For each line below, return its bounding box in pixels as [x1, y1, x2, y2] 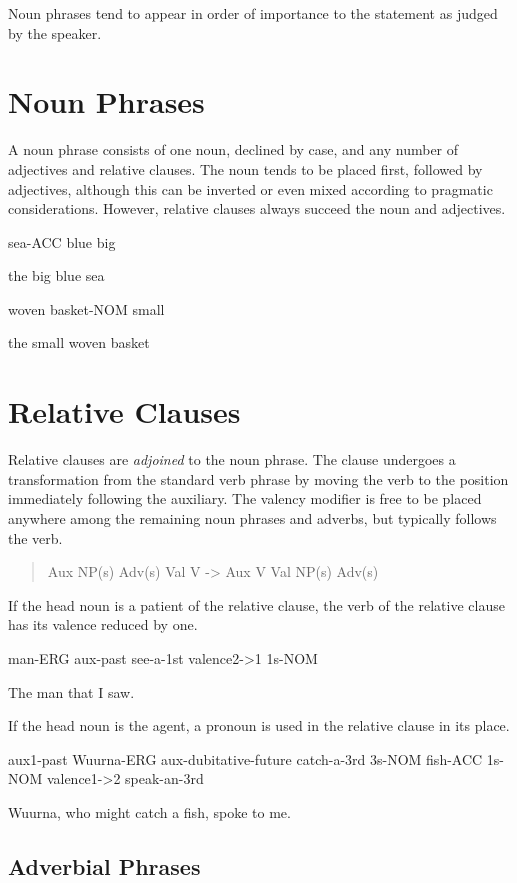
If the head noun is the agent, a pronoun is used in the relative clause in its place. [8, 715, 510, 736]
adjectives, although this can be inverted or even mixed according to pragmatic [8, 178, 493, 199]
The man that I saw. [8, 681, 135, 702]
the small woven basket [8, 332, 150, 353]
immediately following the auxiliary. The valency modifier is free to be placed [8, 488, 482, 509]
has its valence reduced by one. [8, 614, 198, 635]
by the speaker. [8, 22, 102, 43]
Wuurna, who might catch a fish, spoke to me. [8, 801, 291, 822]
